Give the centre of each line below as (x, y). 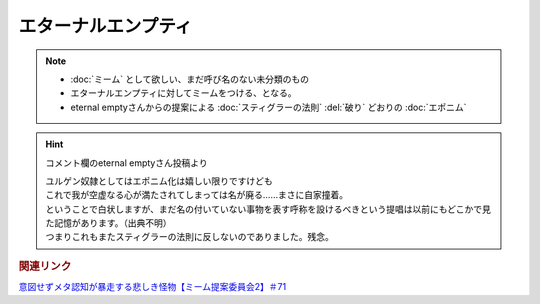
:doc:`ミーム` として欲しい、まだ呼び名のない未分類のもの (190, 79)
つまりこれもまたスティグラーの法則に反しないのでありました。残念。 (190, 237)
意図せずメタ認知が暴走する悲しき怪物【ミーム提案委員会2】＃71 (152, 287)
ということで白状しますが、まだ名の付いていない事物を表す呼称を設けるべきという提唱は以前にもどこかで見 (268, 209)
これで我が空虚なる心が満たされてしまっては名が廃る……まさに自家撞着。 (197, 195)
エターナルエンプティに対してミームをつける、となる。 (183, 93)
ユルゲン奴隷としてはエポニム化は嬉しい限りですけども (159, 181)
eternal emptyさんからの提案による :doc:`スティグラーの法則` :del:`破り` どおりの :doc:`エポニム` (268, 107)
